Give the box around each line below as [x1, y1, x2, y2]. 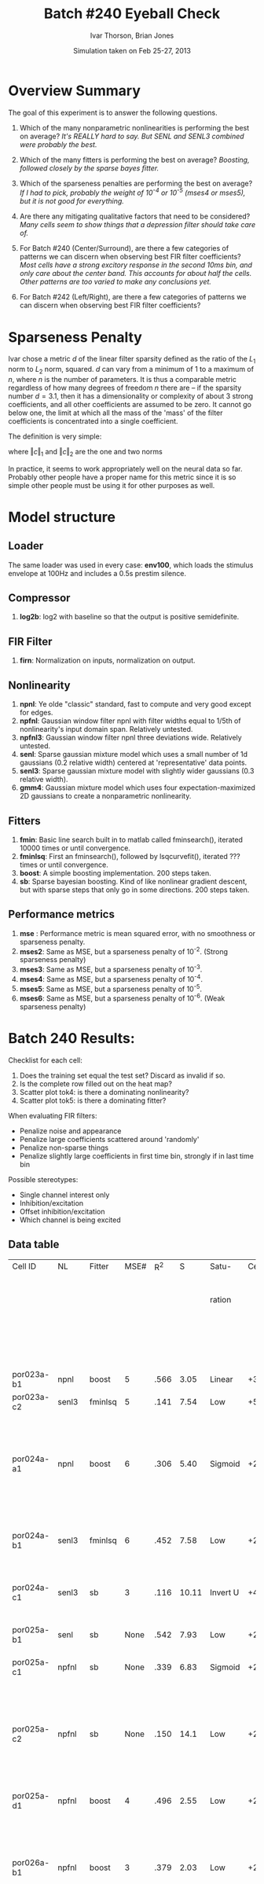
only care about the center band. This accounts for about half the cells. [19, 269, 252, 278]
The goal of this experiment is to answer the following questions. [8, 108, 218, 117]
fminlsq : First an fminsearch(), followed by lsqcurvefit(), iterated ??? [19, 851, 241, 861]
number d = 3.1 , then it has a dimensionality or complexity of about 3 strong [8, 391, 254, 401]
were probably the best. [19, 139, 97, 149]
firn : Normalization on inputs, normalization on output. [19, 656, 196, 665]
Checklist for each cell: [8, 1055, 82, 1065]
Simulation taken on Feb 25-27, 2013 [73, 46, 191, 55]
